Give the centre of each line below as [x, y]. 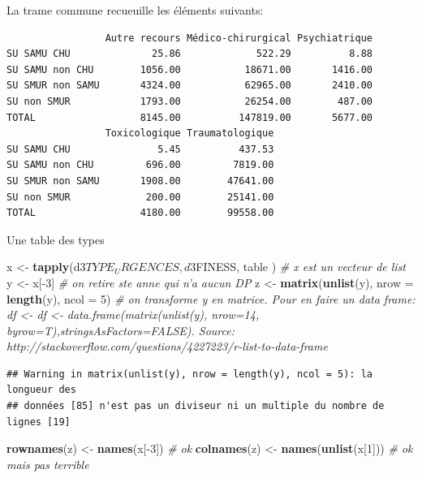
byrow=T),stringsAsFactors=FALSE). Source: [121, 330]
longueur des [41, 390]
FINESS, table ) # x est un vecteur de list [301, 267]
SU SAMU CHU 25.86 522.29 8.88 [190, 54]
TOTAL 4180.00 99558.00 [140, 213]
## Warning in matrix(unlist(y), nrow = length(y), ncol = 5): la [190, 374]
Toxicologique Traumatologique [189, 133]
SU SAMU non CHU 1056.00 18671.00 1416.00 [190, 69]
